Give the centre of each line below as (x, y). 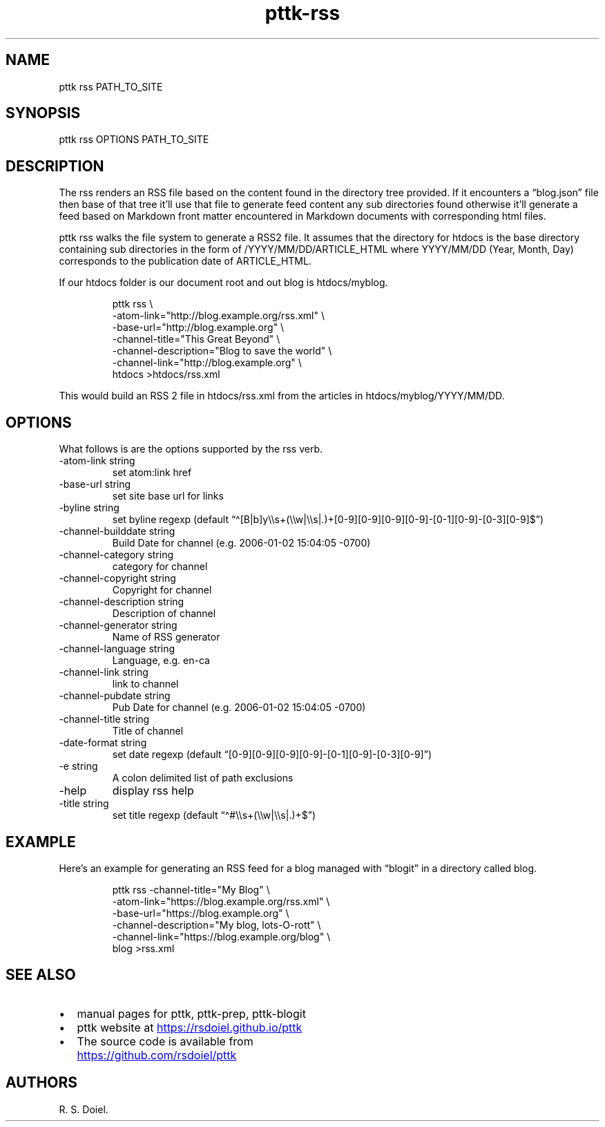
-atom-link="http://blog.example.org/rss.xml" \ (218, 316)
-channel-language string (117, 649)
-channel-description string (122, 602)
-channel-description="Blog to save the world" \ (222, 351)
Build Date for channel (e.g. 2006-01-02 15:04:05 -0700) (241, 543)
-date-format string (103, 743)
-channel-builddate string (117, 531)
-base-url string (95, 484)
